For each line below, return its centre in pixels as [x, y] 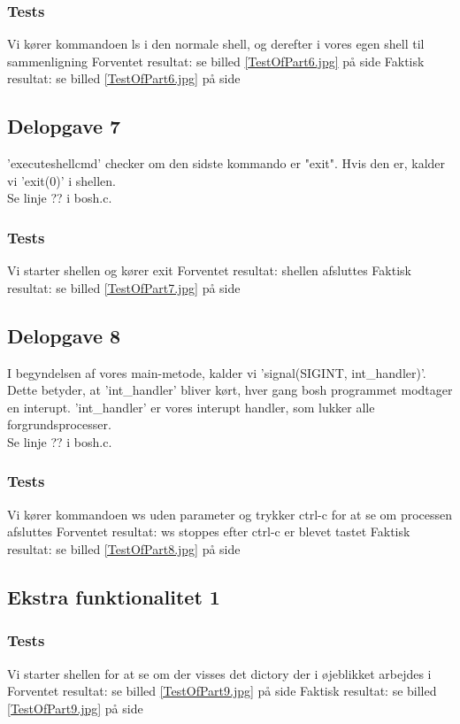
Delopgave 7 [64, 126]
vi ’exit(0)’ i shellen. [61, 180]
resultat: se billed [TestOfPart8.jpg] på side [124, 548]
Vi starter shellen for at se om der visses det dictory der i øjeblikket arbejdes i [219, 673]
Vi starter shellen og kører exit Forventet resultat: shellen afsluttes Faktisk [209, 270]
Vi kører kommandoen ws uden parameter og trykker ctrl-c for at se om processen [230, 514]
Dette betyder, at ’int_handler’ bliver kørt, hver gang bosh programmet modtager [230, 390]
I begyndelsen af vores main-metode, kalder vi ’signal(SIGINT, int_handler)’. [217, 372]
